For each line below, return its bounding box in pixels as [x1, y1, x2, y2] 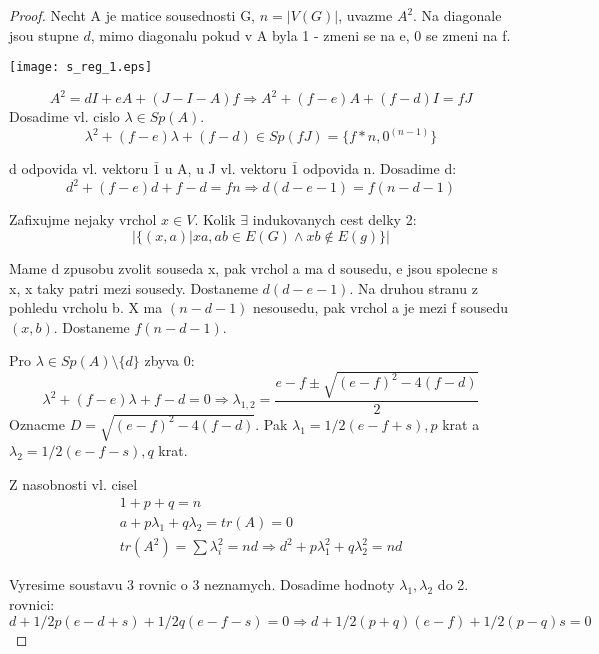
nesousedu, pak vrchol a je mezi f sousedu [253, 297, 509, 318]
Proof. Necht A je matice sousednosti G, [9, 5, 256, 25]
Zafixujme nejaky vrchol [9, 209, 157, 230]
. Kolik [194, 209, 236, 230]
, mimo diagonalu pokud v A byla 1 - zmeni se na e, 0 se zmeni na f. [90, 24, 511, 45]
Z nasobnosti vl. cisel [9, 473, 138, 494]
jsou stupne [9, 24, 79, 45]
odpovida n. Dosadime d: [302, 158, 457, 179]
